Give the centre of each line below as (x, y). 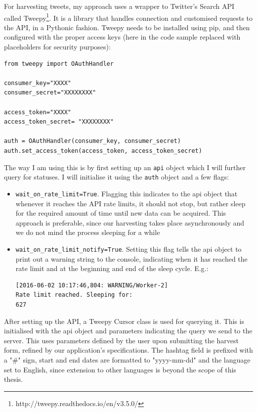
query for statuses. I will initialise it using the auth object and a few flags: (117, 177)
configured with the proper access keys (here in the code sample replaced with (122, 37)
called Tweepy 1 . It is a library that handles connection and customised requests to (128, 17)
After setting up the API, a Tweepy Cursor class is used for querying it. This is (124, 321)
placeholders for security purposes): (57, 47)
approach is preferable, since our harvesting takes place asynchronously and (130, 222)
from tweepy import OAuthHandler (59, 64)
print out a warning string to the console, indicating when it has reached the (131, 258)
